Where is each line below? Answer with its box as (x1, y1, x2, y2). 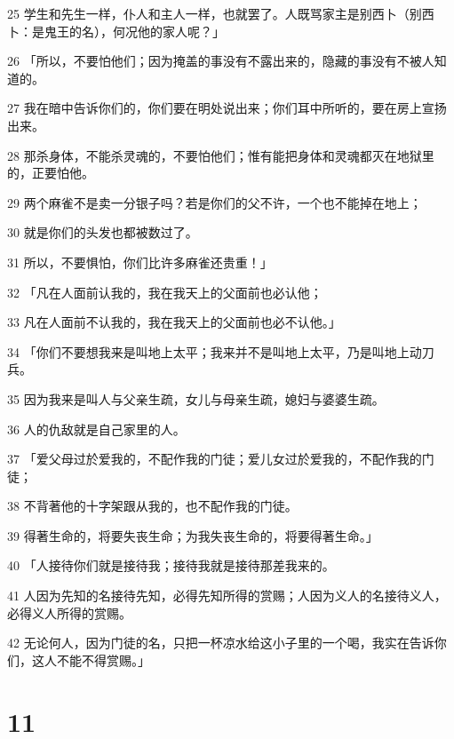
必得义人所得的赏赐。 (7, 603, 131, 622)
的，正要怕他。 (7, 163, 94, 182)
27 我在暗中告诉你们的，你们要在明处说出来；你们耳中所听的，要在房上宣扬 (7, 99, 447, 117)
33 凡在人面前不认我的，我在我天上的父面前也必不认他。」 (7, 313, 341, 331)
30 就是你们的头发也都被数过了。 (7, 223, 198, 242)
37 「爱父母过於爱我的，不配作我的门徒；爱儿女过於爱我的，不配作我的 (7, 449, 422, 468)
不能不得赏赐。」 (56, 650, 150, 669)
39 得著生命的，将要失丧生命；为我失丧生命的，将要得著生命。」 (7, 526, 378, 544)
